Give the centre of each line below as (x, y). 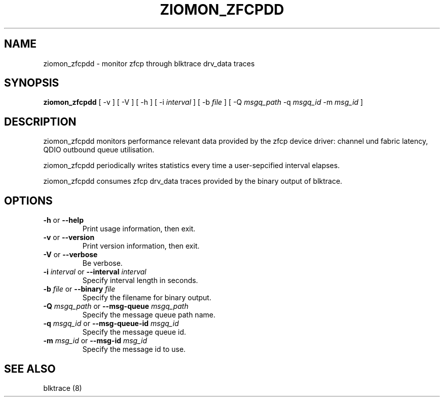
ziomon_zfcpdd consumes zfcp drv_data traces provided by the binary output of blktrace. (193, 181)
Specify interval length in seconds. (140, 280)
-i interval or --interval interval (95, 272)
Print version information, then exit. (141, 246)
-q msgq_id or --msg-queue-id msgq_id (111, 324)
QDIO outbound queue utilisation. (99, 150)
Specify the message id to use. (134, 349)
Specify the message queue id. (134, 332)
